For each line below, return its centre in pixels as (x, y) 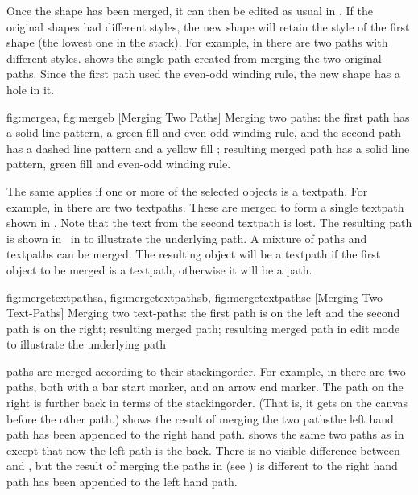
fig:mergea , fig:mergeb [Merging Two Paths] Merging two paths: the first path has (208, 116)
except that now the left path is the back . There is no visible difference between (203, 450)
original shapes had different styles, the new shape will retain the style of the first (208, 26)
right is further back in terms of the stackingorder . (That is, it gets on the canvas (207, 403)
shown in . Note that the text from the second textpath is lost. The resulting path (209, 223)
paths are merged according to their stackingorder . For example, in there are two (206, 371)
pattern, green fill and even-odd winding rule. (119, 164)
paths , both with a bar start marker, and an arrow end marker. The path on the (205, 387)
